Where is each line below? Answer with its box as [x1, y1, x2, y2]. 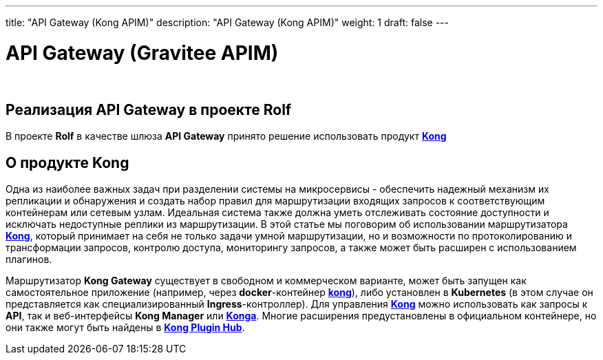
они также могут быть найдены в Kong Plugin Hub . [6, 321, 245, 334]
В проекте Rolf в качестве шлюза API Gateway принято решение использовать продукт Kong [6, 130, 447, 142]
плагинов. [6, 253, 52, 266]
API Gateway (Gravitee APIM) [6, 41, 279, 65]
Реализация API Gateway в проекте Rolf [6, 100, 292, 118]
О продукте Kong [6, 153, 129, 171]
